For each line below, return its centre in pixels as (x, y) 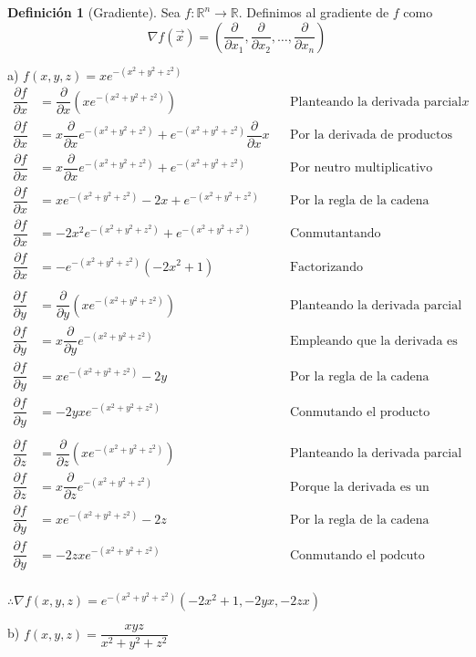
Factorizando (326, 267)
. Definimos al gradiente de (314, 12)
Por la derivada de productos (371, 136)
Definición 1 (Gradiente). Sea (94, 12)
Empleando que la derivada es (373, 341)
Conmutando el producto (360, 412)
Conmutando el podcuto (357, 555)
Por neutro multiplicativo (361, 168)
